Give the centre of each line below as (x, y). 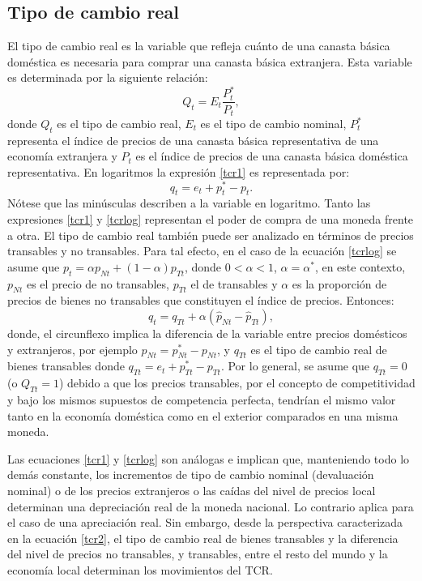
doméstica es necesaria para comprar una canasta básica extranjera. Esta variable (210, 61)
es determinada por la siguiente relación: (108, 77)
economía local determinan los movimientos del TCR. (140, 569)
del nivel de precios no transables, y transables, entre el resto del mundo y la (198, 554)
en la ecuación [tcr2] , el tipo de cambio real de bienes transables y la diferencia (203, 538)
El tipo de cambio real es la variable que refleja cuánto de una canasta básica (199, 46)
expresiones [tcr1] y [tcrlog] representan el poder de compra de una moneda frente (211, 219)
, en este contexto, (360, 266)
